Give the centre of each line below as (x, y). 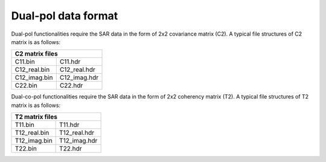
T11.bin (24, 125)
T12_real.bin (32, 133)
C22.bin (26, 86)
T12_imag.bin (34, 141)
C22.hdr (71, 86)
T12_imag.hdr (78, 141)
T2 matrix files (36, 117)
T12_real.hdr (77, 133)
